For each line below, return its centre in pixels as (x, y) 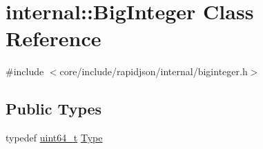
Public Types (54, 109)
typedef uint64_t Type (54, 138)
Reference (53, 38)
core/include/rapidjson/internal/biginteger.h (154, 71)
